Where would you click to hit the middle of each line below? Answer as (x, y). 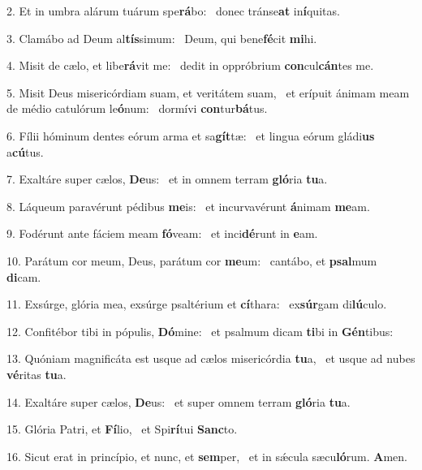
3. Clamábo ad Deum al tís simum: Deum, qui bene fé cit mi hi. (162, 38)
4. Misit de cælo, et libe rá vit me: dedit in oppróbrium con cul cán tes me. (190, 65)
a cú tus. (25, 151)
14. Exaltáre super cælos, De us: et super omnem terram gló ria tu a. (179, 401)
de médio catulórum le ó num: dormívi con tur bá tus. (137, 108)
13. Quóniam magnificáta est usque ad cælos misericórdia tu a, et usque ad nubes (211, 358)
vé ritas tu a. (37, 374)
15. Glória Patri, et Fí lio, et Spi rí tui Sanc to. (122, 429)
